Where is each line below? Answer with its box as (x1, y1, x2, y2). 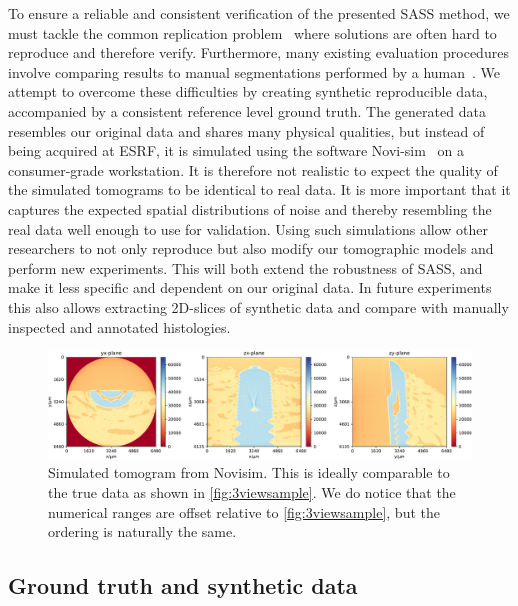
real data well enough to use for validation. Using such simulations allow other (8, 218, 489, 239)
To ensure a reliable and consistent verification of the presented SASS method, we (8, 3, 510, 23)
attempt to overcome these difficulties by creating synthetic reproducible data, (8, 81, 488, 102)
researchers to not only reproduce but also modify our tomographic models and (8, 238, 494, 259)
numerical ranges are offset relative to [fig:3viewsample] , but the (48, 501, 440, 522)
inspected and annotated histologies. (8, 316, 231, 337)
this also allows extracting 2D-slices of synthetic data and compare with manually (8, 296, 509, 317)
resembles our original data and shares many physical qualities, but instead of (8, 120, 485, 141)
